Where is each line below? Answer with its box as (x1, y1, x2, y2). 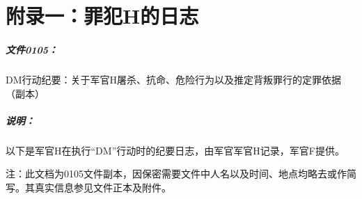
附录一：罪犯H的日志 (6, 1, 199, 30)
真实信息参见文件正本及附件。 (34, 180, 171, 194)
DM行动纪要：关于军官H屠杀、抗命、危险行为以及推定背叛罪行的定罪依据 (6, 72, 342, 86)
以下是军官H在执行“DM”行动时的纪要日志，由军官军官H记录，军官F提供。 (6, 143, 345, 157)
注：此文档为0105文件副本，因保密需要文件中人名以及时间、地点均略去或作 (6, 166, 347, 181)
